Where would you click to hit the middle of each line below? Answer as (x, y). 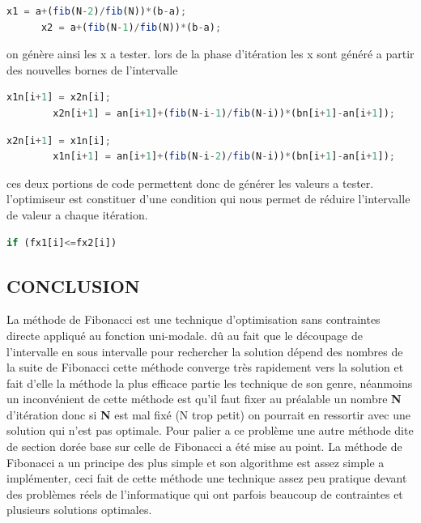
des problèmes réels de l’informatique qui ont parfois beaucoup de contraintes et (205, 493)
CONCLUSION (73, 285)
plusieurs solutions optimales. (79, 510)
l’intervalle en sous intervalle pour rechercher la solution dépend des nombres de (205, 351)
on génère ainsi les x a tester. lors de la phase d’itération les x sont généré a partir (210, 54)
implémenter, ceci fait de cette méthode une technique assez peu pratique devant (207, 478)
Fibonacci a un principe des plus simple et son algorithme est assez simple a (196, 462)
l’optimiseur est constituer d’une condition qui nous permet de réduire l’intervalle (208, 199)
